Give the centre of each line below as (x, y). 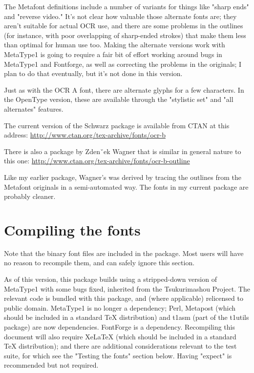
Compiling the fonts (72, 229)
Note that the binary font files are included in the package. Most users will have (124, 253)
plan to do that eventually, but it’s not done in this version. (93, 73)
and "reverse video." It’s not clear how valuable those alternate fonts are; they (120, 16)
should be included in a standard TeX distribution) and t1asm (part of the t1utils (127, 317)
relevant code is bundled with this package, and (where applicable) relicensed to (124, 298)
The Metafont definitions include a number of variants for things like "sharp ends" (127, 6)
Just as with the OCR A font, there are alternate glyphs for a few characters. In (124, 89)
